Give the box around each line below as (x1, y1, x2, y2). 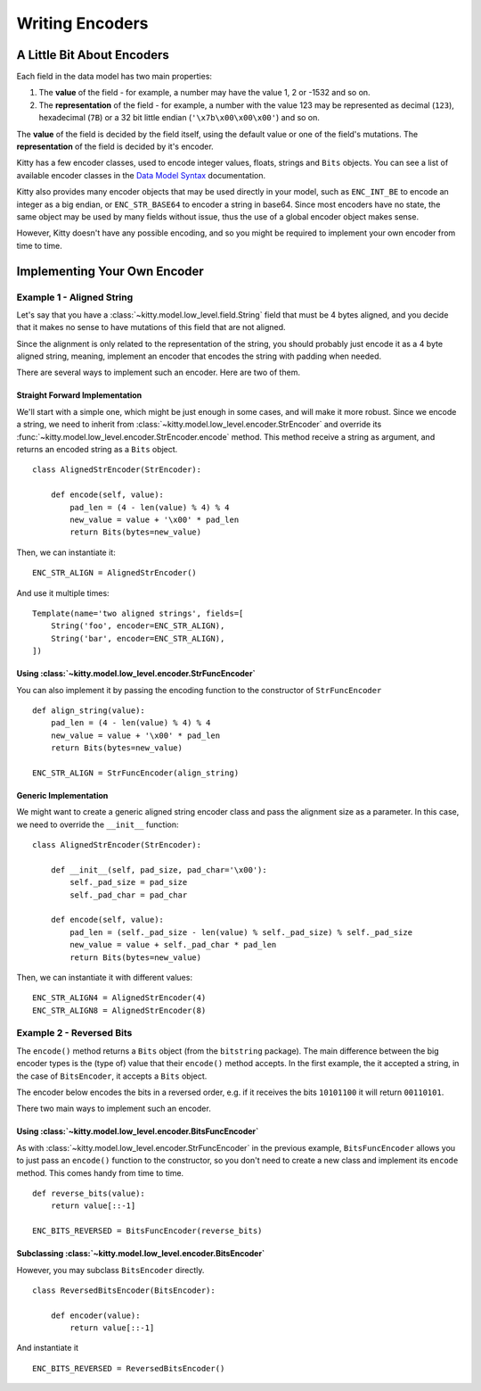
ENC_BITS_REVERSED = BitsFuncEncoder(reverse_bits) (32, 1226, 263, 1236)
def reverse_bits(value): (32, 1188, 146, 1198)
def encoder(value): (50, 1310, 141, 1321)
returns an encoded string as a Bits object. (16, 444, 178, 455)
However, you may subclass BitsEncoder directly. (16, 1264, 205, 1275)
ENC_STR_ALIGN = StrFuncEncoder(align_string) (32, 767, 240, 778)
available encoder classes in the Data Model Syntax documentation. (16, 170, 266, 180)
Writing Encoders (16, 13, 149, 33)
